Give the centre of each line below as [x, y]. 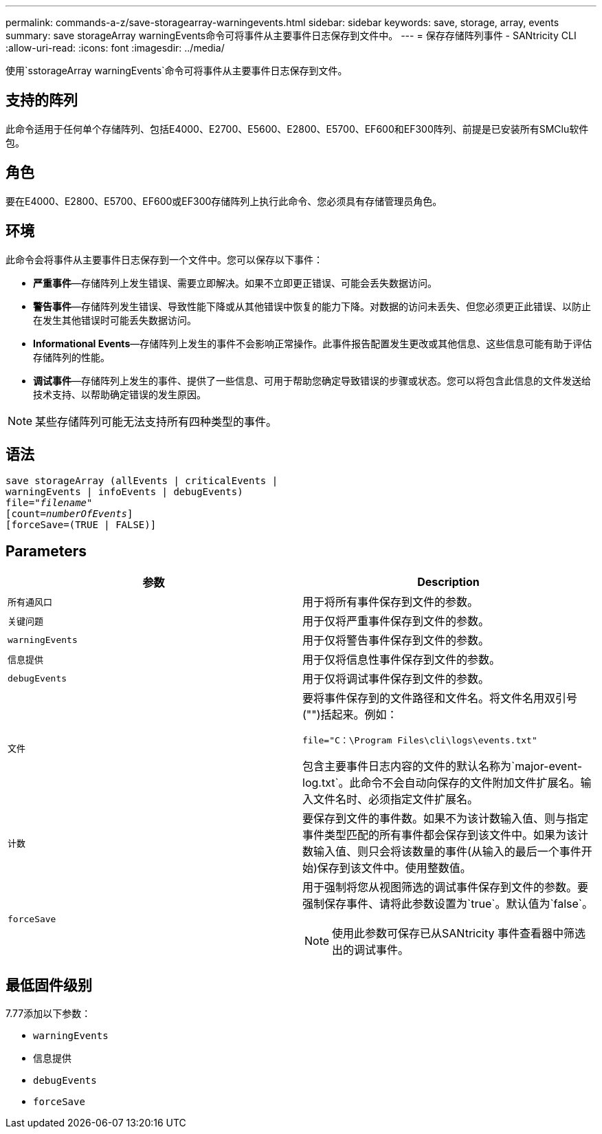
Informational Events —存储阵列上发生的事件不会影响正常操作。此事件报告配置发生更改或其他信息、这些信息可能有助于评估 [313, 343]
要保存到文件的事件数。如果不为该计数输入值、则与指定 [446, 819]
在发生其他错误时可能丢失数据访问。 [115, 320]
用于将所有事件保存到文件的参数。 [391, 602]
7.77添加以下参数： [48, 1014]
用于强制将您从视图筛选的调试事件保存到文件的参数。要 [446, 887]
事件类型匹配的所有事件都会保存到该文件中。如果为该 [440, 835]
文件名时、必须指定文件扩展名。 [396, 799]
